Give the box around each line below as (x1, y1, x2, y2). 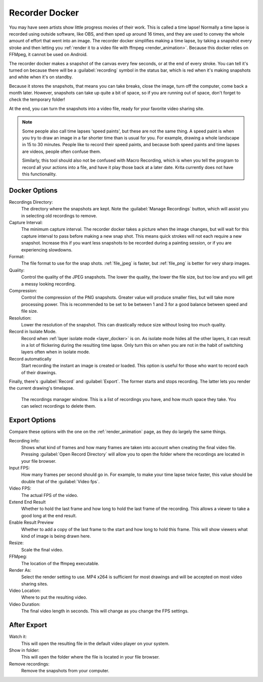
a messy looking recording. (21, 281, 76, 287)
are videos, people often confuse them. (22, 149, 101, 154)
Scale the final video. (21, 547, 63, 552)
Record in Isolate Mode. (9, 329, 57, 335)
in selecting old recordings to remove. (21, 212, 97, 219)
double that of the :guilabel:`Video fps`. (21, 478, 100, 484)
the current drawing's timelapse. (9, 385, 75, 391)
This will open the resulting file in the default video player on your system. (21, 641, 170, 646)
